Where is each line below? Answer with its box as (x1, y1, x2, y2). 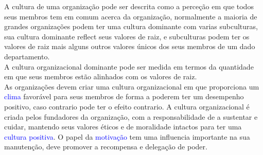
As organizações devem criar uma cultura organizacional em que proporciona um (4, 81, 259, 92)
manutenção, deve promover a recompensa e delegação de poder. (4, 141, 207, 152)
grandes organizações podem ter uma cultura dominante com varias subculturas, (4, 21, 258, 32)
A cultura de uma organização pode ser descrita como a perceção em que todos (4, 1, 254, 11)
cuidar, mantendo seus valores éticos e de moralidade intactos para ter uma (4, 121, 242, 132)
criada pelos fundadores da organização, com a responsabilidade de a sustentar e (4, 111, 258, 122)
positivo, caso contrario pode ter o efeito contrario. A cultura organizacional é (4, 101, 250, 112)
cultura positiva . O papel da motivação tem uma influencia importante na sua (4, 131, 250, 142)
